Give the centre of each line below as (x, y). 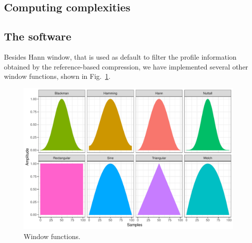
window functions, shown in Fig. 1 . (57, 76)
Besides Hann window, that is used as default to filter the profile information (120, 56)
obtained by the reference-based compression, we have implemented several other (126, 66)
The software (38, 36)
